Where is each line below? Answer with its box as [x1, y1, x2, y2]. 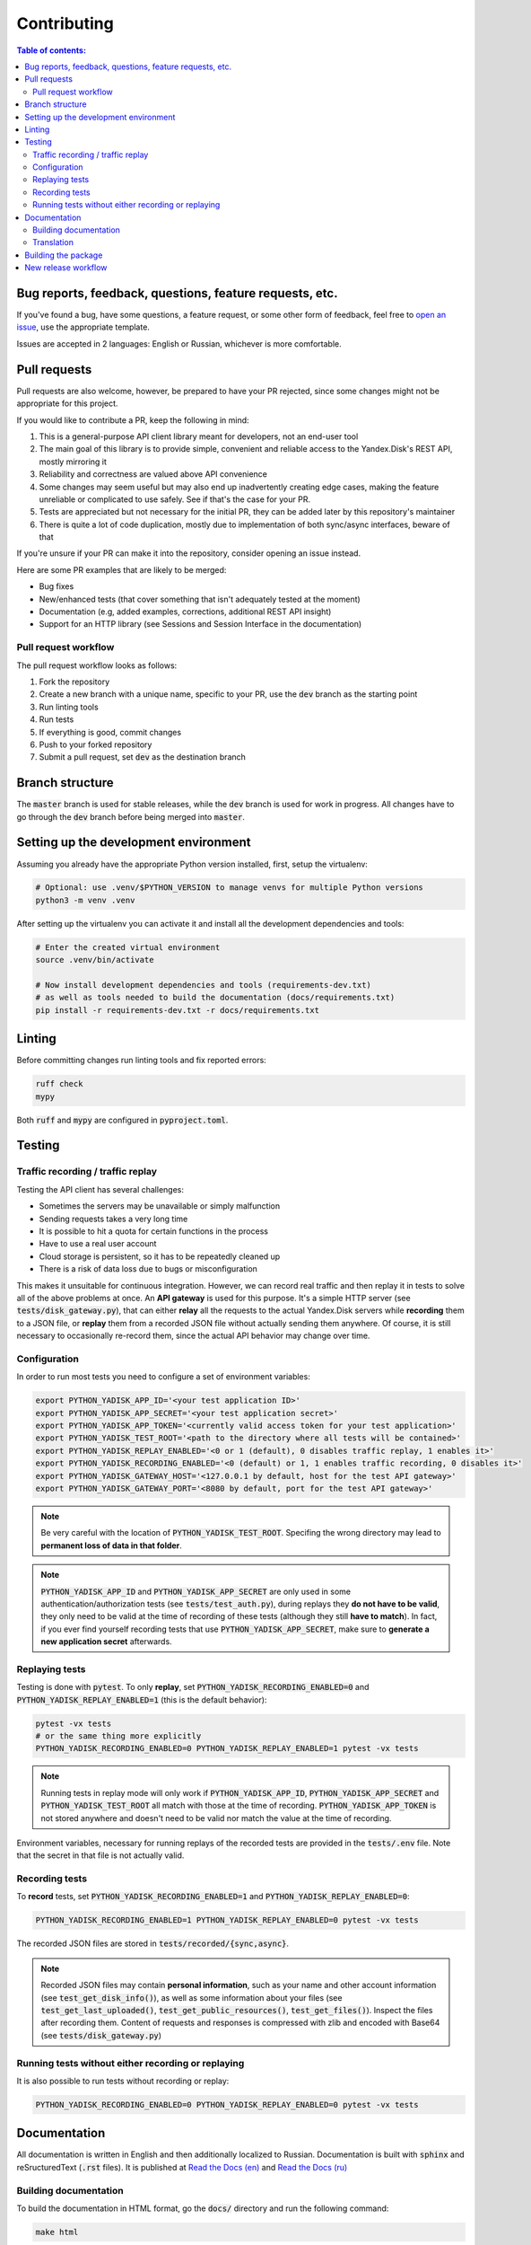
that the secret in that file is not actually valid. [16, 1850, 185, 1861]
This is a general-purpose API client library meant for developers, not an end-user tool [39, 431, 359, 442]
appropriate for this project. [16, 398, 118, 409]
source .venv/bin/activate [35, 955, 154, 965]
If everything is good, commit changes [39, 726, 182, 737]
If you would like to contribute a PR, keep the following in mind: [16, 414, 250, 426]
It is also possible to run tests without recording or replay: [16, 2075, 230, 2086]
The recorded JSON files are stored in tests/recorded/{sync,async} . [16, 1938, 290, 1949]
